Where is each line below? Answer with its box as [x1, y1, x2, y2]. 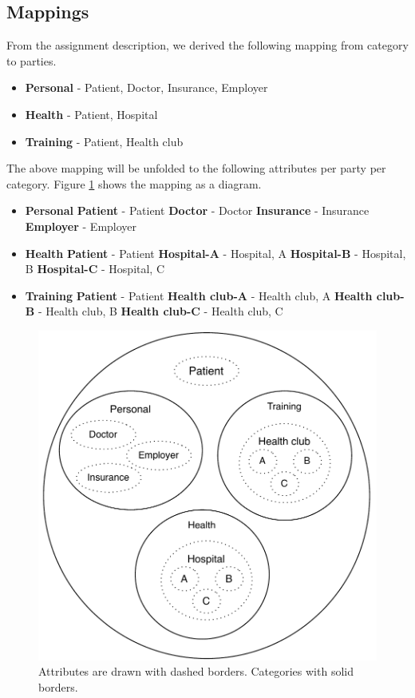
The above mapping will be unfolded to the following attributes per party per [6, 160, 386, 176]
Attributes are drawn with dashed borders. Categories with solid [38, 663, 354, 680]
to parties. [6, 52, 57, 69]
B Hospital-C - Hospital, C [25, 260, 165, 277]
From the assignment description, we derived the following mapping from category [6, 37, 409, 54]
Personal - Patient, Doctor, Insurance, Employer [25, 79, 268, 96]
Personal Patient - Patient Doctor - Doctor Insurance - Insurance [25, 202, 370, 219]
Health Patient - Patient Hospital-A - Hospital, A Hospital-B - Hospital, [25, 244, 406, 261]
